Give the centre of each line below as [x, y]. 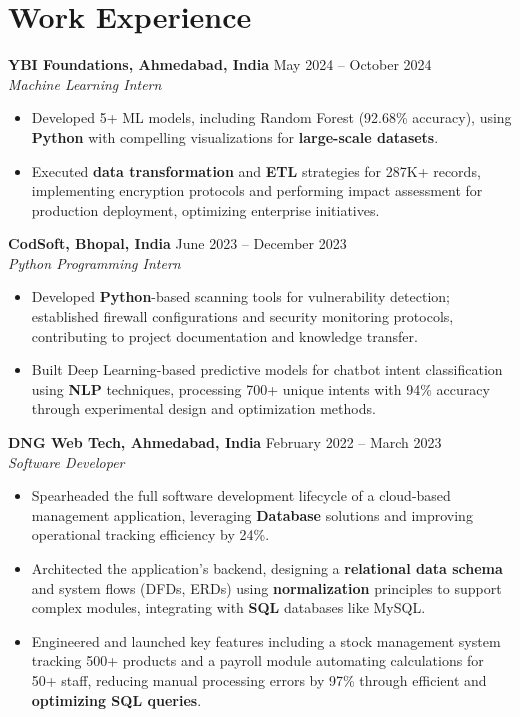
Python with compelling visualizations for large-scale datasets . [235, 136]
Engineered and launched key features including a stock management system [266, 640]
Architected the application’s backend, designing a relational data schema [267, 568]
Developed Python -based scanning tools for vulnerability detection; [240, 296]
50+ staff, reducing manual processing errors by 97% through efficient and [259, 679]
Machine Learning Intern [85, 83]
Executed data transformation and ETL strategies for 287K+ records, [256, 170]
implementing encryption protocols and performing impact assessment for [257, 190]
